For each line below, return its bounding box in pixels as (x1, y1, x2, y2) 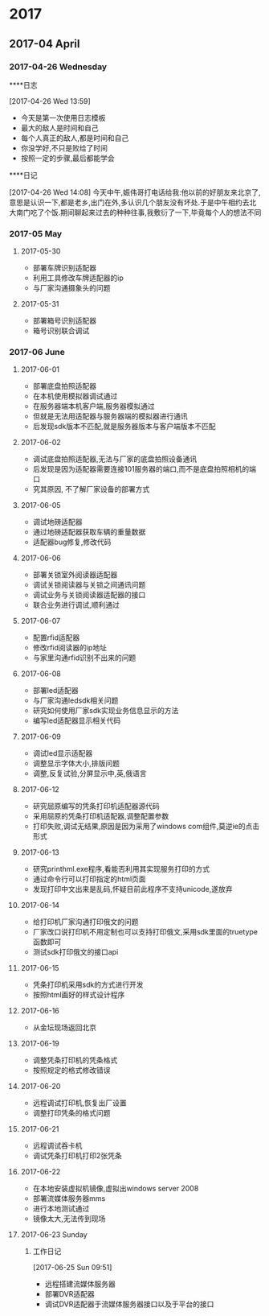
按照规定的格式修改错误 (32, 1066, 111, 1075)
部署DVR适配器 (44, 1289, 95, 1299)
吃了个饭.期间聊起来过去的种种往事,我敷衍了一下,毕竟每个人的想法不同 (30, 207, 262, 217)
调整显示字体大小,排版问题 (32, 758, 120, 769)
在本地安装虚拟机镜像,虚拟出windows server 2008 (32, 1184, 199, 1194)
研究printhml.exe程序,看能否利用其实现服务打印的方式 (32, 864, 210, 874)
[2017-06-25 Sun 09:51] (32, 1263, 112, 1273)
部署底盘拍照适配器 (32, 382, 97, 391)
